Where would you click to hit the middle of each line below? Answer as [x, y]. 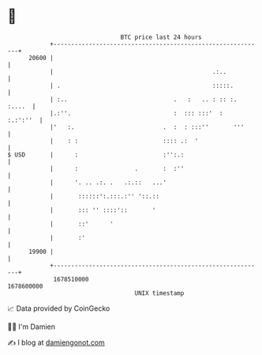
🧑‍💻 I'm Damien [32, 327]
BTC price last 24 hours [161, 37]
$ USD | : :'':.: [96, 155]
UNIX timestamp [159, 293]
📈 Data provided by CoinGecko [59, 308]
